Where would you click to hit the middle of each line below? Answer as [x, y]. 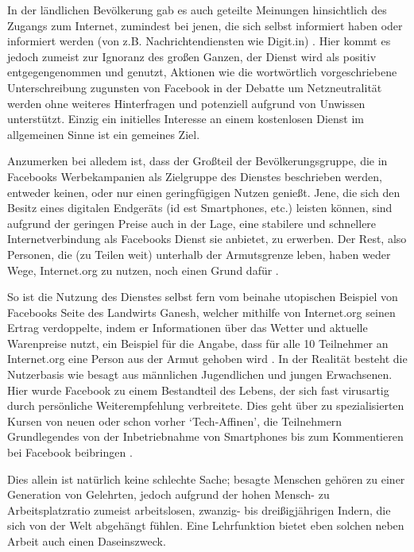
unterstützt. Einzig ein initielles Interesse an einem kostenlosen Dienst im [186, 119]
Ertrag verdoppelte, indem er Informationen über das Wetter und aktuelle [188, 328]
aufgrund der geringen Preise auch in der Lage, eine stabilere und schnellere [192, 223]
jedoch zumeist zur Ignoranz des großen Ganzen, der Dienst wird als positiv [192, 56]
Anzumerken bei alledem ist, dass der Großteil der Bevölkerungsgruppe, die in [197, 161]
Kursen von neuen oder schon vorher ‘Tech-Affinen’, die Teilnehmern [175, 421]
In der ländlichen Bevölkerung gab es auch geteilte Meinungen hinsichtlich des [197, 10]
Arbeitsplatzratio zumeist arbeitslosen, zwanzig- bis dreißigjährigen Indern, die [199, 510]
